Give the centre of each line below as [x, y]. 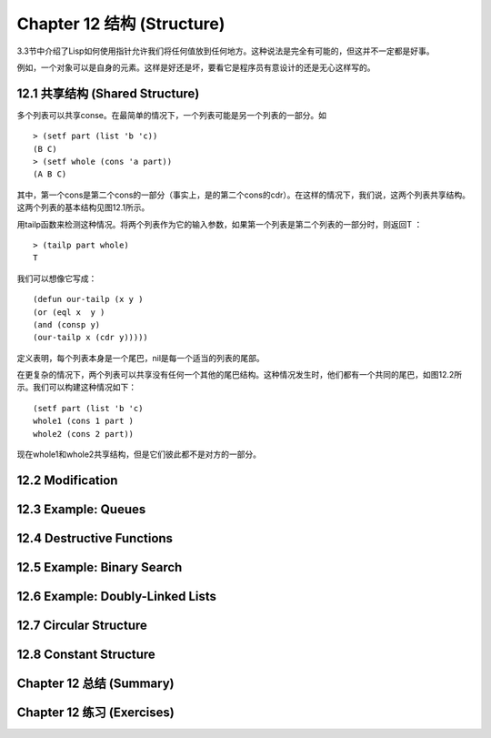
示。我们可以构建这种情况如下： [76, 388]
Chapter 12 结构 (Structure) [121, 24]
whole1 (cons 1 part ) [84, 421]
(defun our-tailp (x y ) [88, 299]
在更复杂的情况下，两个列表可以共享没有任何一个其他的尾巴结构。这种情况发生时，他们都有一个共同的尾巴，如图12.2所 [240, 375]
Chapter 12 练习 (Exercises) [95, 712]
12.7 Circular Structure [82, 625]
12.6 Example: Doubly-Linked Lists [117, 596]
